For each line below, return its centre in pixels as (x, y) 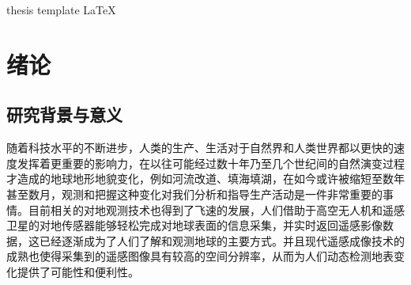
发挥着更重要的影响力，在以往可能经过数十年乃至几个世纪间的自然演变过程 (211, 163)
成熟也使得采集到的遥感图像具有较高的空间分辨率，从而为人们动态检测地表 (200, 256)
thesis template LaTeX (61, 9)
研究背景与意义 (64, 114)
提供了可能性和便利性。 (78, 271)
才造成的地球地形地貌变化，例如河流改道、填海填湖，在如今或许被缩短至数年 (205, 179)
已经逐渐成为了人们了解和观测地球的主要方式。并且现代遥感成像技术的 (222, 240)
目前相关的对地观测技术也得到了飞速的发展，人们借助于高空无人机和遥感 (216, 209)
